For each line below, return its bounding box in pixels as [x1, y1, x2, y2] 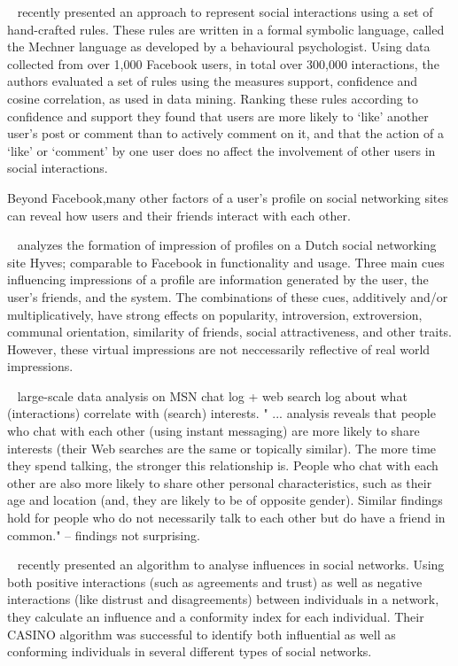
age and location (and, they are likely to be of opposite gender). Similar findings [7, 491, 443, 509]
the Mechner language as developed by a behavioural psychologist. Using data [7, 37, 431, 56]
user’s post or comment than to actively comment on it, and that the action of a [7, 124, 444, 143]
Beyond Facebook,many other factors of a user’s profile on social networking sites [7, 188, 449, 206]
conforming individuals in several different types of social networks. [7, 642, 372, 661]
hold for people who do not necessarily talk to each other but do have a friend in [7, 508, 446, 527]
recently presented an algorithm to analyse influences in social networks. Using [17, 555, 445, 574]
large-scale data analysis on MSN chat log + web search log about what [17, 386, 408, 405]
